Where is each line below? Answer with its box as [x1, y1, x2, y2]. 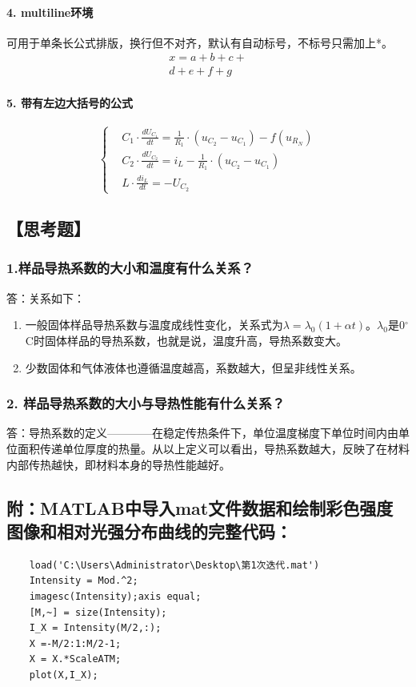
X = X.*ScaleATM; [29, 653, 122, 665]
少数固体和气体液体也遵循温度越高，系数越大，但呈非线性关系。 [25, 359, 362, 376]
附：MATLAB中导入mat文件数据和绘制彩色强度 [6, 495, 394, 520]
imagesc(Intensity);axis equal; [29, 590, 202, 602]
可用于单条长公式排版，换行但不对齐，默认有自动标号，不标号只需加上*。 [6, 34, 393, 50]
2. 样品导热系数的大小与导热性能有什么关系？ [6, 393, 286, 413]
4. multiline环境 [6, 3, 94, 20]
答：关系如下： [6, 289, 85, 306]
